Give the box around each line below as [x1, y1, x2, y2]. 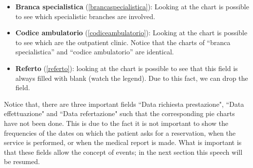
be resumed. [4, 156, 40, 167]
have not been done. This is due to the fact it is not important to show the [4, 118, 229, 128]
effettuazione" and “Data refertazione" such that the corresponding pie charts [4, 108, 235, 119]
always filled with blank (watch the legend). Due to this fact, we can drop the [15, 72, 248, 83]
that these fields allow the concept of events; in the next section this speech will [4, 146, 243, 157]
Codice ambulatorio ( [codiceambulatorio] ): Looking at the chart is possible [15, 27, 248, 38]
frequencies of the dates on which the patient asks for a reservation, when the [4, 127, 236, 138]
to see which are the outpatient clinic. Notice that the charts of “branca [15, 37, 231, 47]
